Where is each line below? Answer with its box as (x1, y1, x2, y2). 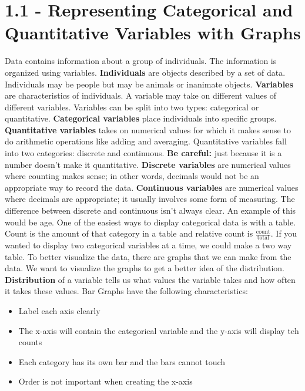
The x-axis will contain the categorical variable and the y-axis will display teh (18, 324, 299, 336)
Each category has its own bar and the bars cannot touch (18, 355, 226, 368)
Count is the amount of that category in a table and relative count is (5, 227, 253, 240)
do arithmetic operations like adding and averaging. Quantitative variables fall (5, 135, 287, 147)
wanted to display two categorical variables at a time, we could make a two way (5, 239, 292, 251)
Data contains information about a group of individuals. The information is (5, 55, 277, 67)
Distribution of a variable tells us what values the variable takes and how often (5, 273, 296, 285)
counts (18, 336, 42, 348)
